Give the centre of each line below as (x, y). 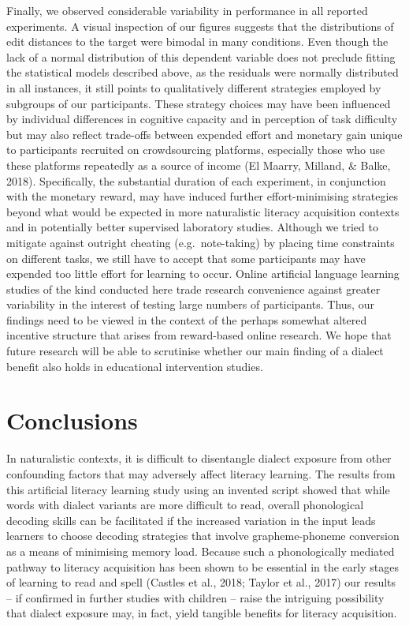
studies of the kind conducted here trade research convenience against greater (193, 289)
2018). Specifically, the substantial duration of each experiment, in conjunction (196, 180)
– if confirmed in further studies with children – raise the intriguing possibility (195, 597)
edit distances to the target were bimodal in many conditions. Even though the (197, 41)
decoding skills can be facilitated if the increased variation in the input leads (191, 520)
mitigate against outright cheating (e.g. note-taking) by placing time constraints (201, 242)
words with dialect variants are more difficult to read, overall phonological (185, 505)
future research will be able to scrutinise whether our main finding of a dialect (195, 351)
